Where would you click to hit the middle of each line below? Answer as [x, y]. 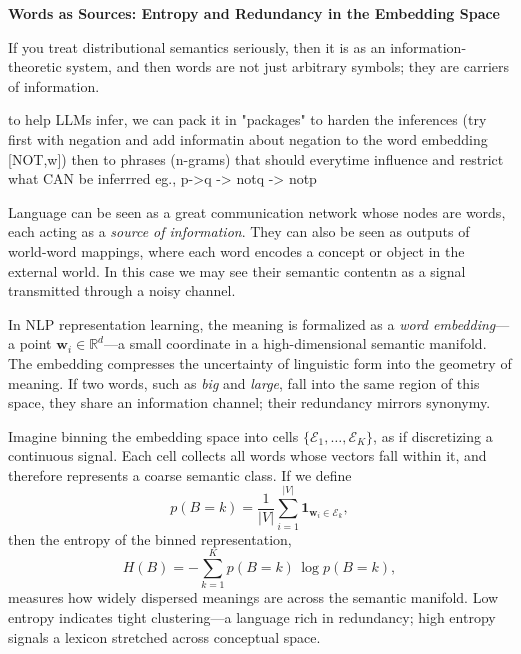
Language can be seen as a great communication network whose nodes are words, [257, 211]
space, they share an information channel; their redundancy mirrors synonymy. [249, 402]
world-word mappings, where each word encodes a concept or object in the [236, 250]
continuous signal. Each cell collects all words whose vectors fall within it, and [247, 455]
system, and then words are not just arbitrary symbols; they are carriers [288, 66]
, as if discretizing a [433, 435]
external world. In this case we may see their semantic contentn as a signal [237, 270]
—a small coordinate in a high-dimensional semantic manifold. [295, 343]
